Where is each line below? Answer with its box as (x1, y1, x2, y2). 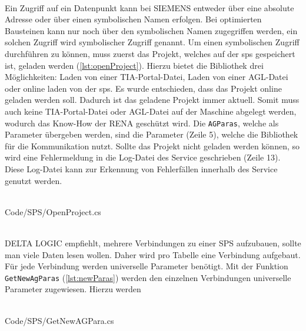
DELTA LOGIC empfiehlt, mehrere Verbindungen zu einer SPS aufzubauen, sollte (5, 236, 301, 249)
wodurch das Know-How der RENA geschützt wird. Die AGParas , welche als (5, 116, 279, 129)
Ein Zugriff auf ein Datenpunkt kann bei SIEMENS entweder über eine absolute (5, 1, 294, 14)
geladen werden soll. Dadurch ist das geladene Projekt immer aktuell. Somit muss (5, 93, 300, 106)
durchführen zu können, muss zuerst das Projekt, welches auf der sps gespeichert (5, 47, 295, 59)
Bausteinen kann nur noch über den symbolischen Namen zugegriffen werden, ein (5, 24, 298, 36)
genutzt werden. (5, 174, 62, 186)
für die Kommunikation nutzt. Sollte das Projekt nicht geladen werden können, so (5, 139, 300, 152)
